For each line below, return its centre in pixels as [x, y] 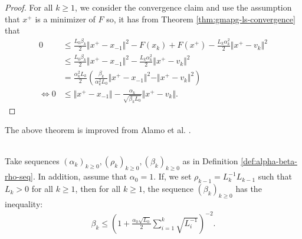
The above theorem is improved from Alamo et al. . [98, 130]
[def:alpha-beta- [269, 161]
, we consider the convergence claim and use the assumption [183, 7]
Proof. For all [29, 7]
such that [275, 176]
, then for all [98, 189]
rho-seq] [19, 176]
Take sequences [32, 161]
